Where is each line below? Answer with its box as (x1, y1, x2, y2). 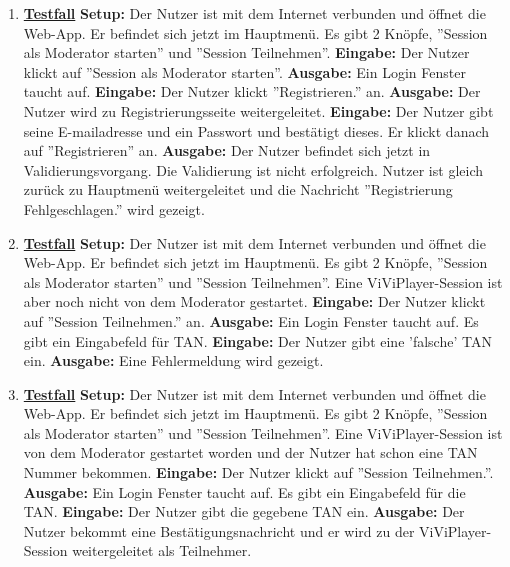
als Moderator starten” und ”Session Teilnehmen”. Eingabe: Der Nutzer (23, 42, 470, 63)
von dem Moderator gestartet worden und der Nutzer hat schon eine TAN (23, 442, 478, 463)
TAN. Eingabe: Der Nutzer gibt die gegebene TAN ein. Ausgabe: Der (23, 501, 465, 522)
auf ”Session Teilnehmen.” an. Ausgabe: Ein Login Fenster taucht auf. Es (23, 310, 479, 331)
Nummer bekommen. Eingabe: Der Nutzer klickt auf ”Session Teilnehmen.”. (23, 462, 494, 483)
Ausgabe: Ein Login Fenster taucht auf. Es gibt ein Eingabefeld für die (23, 481, 466, 502)
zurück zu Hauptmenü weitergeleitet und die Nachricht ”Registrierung (23, 179, 453, 200)
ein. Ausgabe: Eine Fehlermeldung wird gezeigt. (23, 350, 324, 371)
